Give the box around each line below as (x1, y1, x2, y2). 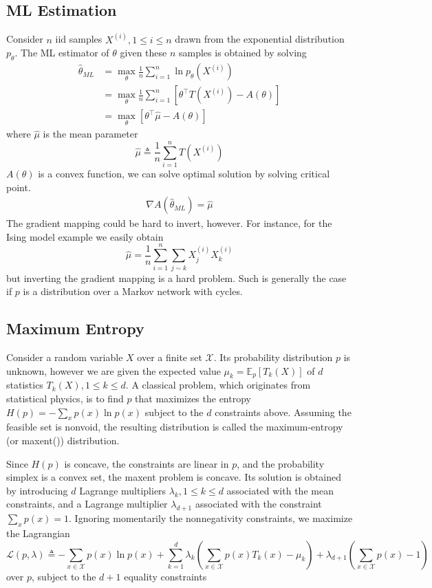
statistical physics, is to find (6, 391, 124, 405)
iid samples (55, 32, 102, 46)
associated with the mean (226, 483, 334, 497)
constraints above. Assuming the (215, 404, 352, 419)
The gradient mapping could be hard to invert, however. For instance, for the (6, 216, 332, 230)
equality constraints (124, 569, 207, 583)
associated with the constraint (195, 497, 322, 511)
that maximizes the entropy (135, 391, 251, 405)
